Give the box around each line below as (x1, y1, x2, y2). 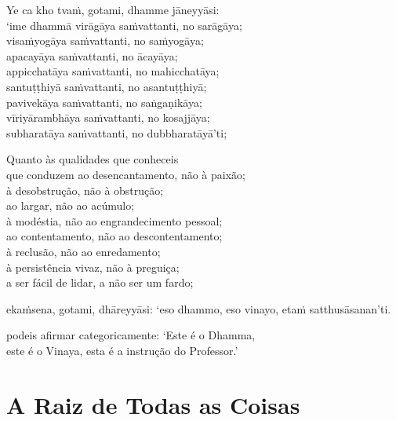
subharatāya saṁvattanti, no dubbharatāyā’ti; (6, 124, 227, 141)
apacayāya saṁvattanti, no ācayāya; (6, 47, 178, 64)
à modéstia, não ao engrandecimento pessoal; (6, 212, 223, 229)
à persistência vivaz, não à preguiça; (6, 258, 180, 275)
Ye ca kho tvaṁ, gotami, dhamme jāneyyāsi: (6, 2, 220, 17)
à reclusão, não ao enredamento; (6, 243, 161, 259)
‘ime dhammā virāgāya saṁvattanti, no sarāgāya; (6, 16, 242, 33)
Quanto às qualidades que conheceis (6, 151, 179, 167)
